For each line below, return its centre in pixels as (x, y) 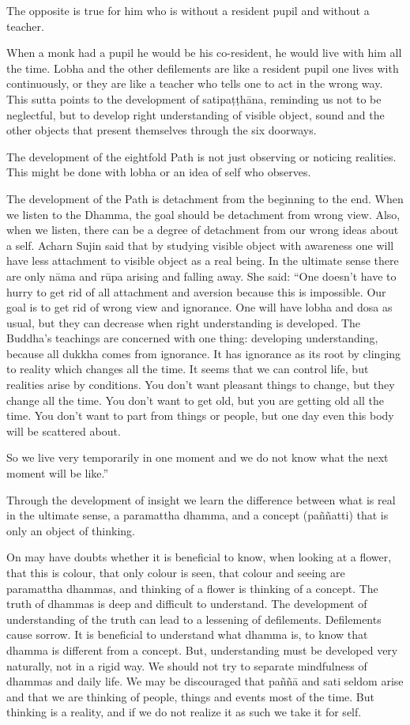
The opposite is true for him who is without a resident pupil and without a (188, 10)
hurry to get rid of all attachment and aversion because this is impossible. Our (196, 291)
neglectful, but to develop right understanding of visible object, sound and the (196, 114)
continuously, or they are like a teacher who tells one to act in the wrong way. (195, 83)
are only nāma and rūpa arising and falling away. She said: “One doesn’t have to (201, 276)
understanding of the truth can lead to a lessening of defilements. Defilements (194, 619)
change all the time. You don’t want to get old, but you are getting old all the (195, 400)
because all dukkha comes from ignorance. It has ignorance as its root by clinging (204, 353)
